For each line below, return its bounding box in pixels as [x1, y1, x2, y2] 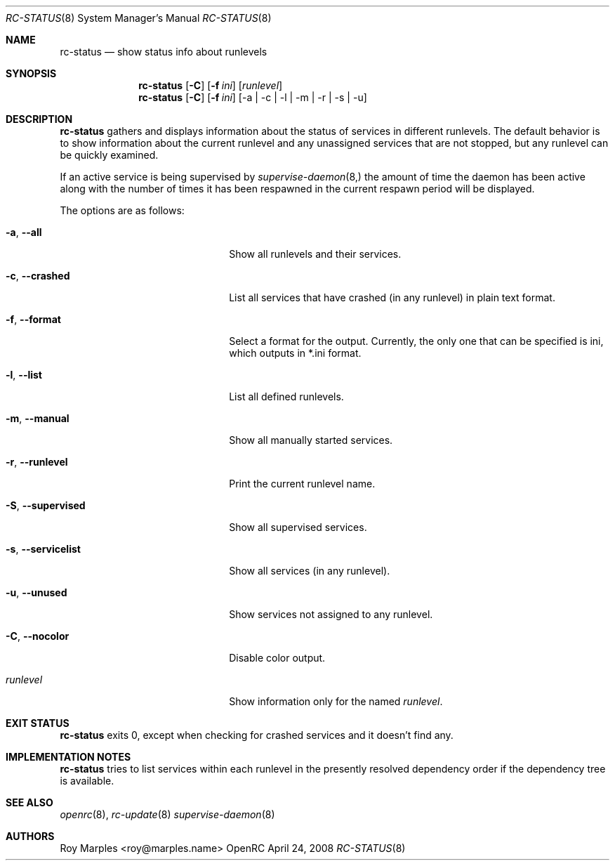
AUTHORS [6, 830, 55, 842]
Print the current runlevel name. [229, 478, 376, 490]
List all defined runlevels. [229, 391, 344, 402]
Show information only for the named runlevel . [229, 695, 443, 707]
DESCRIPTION [6, 113, 73, 125]
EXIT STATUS [6, 717, 70, 729]
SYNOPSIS [6, 67, 57, 79]
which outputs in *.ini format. [229, 347, 362, 359]
